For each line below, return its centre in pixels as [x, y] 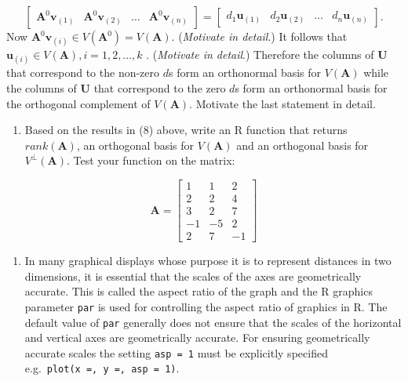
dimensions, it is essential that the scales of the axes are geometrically [193, 276]
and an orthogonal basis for [302, 145]
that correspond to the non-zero [83, 73]
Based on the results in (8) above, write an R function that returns [186, 130]
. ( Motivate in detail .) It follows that [259, 36]
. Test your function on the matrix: [151, 160]
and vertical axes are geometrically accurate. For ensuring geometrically [197, 337]
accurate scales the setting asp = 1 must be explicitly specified [176, 352]
